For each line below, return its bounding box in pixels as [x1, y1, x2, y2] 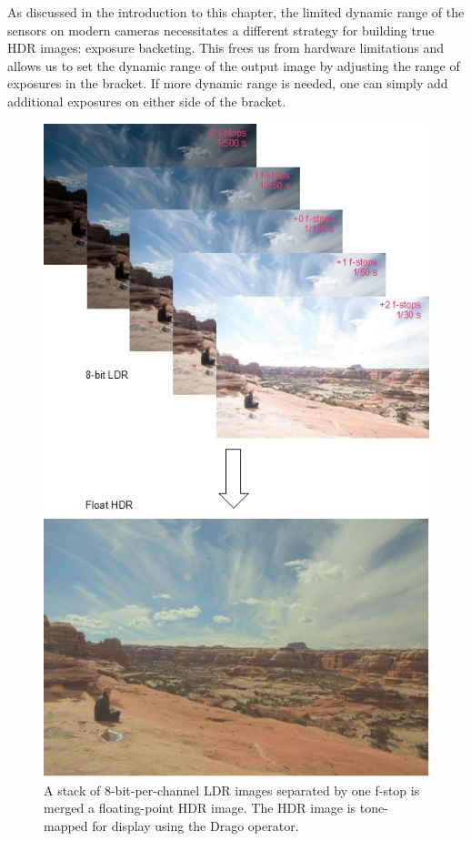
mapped [44, 816, 88, 835]
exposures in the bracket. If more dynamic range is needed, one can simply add [7, 74, 448, 93]
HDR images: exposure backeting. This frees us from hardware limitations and [7, 38, 445, 57]
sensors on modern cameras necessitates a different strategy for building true [7, 20, 435, 39]
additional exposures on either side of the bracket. [7, 91, 286, 110]
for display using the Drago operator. [92, 816, 299, 835]
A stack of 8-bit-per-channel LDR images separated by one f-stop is [44, 780, 420, 799]
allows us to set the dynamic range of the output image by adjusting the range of [7, 56, 460, 75]
